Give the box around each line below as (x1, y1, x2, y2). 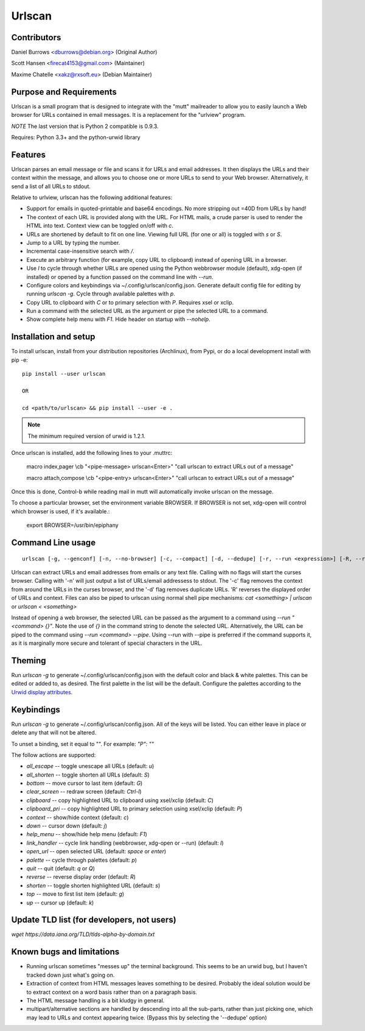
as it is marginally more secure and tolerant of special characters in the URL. (11, 639, 203, 647)
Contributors (11, 32, 61, 43)
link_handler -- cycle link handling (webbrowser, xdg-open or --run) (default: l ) (26, 839, 224, 846)
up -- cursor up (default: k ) (26, 899, 94, 906)
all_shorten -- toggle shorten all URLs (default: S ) (26, 771, 150, 778)
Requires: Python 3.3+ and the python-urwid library (11, 133, 141, 141)
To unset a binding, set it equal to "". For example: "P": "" (11, 740, 155, 747)
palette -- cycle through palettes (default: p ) (26, 856, 137, 864)
